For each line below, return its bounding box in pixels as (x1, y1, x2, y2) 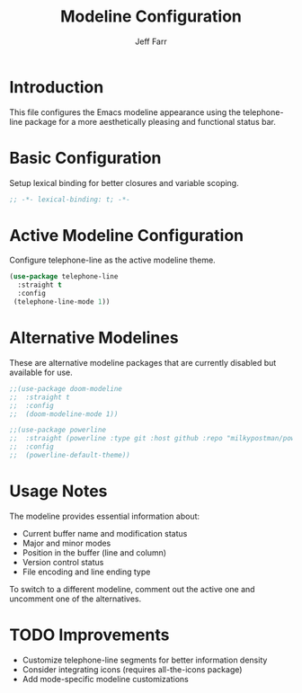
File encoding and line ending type (22, 566, 151, 577)
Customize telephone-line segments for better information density (22, 654, 268, 665)
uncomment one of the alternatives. (9, 593, 142, 604)
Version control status (22, 556, 104, 567)
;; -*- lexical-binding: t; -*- (9, 195, 130, 204)
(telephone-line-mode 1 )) (13, 298, 111, 307)
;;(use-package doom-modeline (9, 384, 123, 393)
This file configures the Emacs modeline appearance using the (9, 106, 241, 118)
